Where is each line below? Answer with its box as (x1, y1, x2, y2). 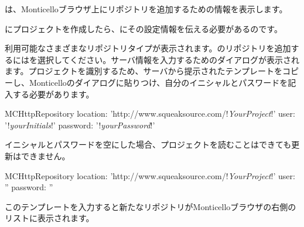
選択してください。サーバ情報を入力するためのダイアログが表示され (37, 53, 300, 65)
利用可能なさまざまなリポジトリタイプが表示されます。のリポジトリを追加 (5, 42, 291, 54)
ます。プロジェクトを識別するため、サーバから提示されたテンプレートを (5, 65, 283, 77)
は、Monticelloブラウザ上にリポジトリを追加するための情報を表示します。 (5, 3, 288, 15)
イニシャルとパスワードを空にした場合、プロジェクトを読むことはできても (5, 138, 292, 151)
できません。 (21, 149, 70, 162)
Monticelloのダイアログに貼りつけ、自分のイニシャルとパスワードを (29, 76, 288, 88)
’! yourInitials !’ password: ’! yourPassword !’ (5, 118, 155, 131)
